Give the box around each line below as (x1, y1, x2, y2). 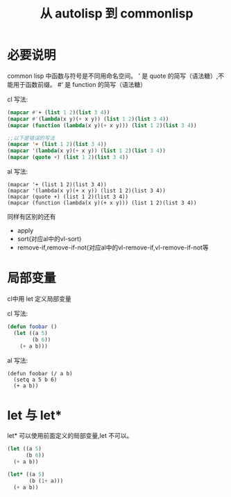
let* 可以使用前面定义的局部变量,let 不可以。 (7, 432, 133, 440)
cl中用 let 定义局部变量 (7, 295, 71, 302)
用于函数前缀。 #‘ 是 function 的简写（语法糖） (12, 80, 147, 88)
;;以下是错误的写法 (7, 134, 55, 142)
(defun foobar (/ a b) (7, 370, 73, 377)
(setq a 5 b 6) (13, 376, 58, 383)
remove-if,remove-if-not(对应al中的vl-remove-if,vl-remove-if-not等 (17, 243, 209, 252)
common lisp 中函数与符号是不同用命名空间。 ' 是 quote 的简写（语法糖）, (7, 72, 219, 80)
